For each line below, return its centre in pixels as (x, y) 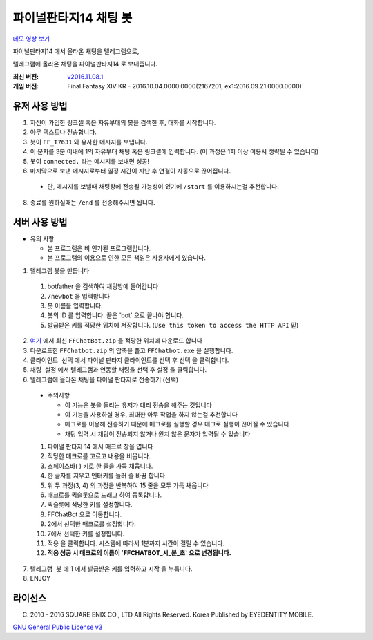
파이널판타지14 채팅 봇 (73, 18)
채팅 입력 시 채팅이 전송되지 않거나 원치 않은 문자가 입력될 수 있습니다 (157, 434)
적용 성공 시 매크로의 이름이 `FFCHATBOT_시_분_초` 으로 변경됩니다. (139, 553)
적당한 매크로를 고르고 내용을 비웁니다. (99, 456)
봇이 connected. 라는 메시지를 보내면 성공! (90, 161)
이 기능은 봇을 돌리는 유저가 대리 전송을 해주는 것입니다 (138, 405)
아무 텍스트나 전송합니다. (63, 132)
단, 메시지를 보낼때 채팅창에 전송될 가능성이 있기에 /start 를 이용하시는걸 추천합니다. (163, 187)
